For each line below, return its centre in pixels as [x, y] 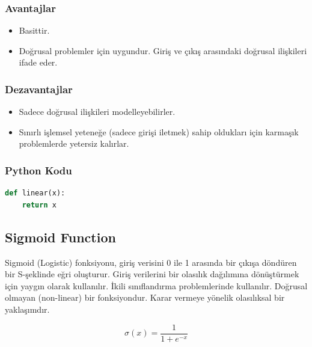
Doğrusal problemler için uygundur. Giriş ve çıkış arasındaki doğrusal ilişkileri [163, 50]
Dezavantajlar [39, 89]
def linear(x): [35, 193]
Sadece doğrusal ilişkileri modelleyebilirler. [97, 112]
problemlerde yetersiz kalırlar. [74, 143]
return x [39, 205]
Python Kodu [38, 170]
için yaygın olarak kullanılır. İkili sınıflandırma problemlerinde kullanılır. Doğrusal [156, 285]
